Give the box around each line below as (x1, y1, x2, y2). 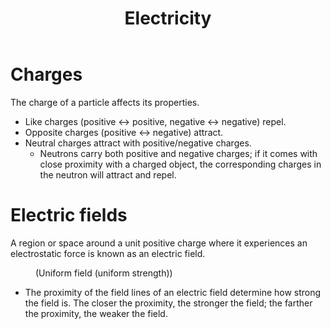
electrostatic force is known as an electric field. (10, 247, 206, 259)
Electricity (124, 7, 212, 30)
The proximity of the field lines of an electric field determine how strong (24, 286, 322, 298)
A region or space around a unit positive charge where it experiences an (10, 237, 308, 249)
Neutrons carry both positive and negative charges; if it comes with (39, 147, 318, 159)
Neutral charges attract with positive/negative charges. (24, 137, 252, 149)
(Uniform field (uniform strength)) (35, 267, 173, 279)
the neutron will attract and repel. (39, 168, 177, 181)
